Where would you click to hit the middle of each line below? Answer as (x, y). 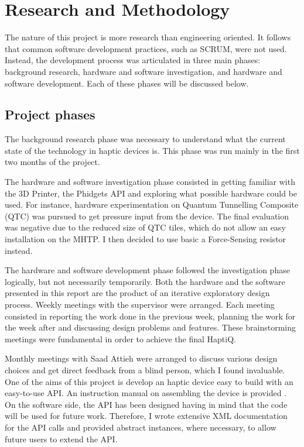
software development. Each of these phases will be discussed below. (127, 83)
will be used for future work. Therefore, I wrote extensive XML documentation (146, 416)
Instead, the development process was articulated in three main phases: (133, 60)
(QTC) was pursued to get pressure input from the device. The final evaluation (147, 216)
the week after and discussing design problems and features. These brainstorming (151, 327)
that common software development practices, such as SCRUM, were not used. (146, 48)
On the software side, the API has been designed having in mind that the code (146, 404)
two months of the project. (52, 162)
